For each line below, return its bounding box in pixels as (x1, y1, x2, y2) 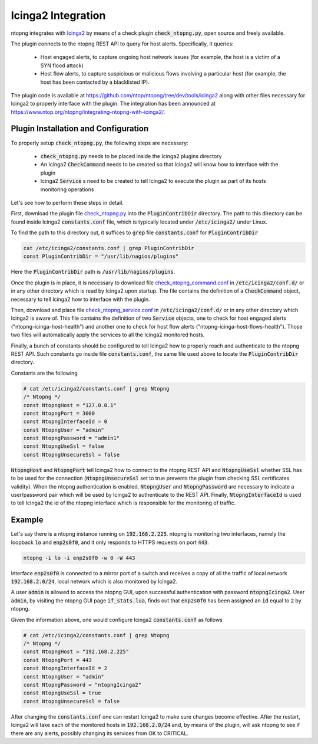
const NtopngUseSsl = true (23, 690, 101, 696)
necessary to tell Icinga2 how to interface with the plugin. (11, 296, 150, 303)
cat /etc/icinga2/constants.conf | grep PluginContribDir (23, 245, 194, 252)
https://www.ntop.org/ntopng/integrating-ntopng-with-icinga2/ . (11, 108, 165, 115)
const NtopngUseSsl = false (23, 443, 104, 450)
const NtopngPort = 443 (23, 657, 92, 663)
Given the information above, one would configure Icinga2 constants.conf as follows (11, 616, 223, 623)
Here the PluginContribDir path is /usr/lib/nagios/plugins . (11, 268, 175, 276)
